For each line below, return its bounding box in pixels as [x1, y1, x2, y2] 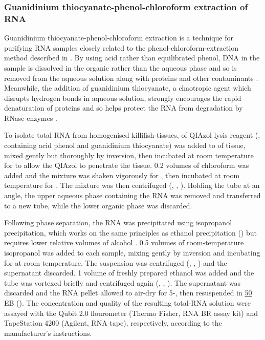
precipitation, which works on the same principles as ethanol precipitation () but [4, 227, 257, 238]
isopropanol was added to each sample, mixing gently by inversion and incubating [4, 247, 260, 258]
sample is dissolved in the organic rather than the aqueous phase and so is [4, 62, 237, 73]
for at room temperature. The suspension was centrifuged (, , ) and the [4, 257, 227, 268]
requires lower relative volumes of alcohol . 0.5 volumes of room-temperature [4, 237, 244, 248]
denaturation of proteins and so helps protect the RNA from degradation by [4, 102, 243, 113]
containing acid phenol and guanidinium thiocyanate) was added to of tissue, [4, 140, 246, 151]
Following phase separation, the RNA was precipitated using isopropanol [4, 217, 232, 228]
